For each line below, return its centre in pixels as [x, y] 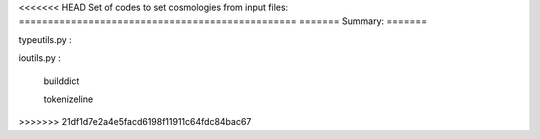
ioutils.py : [39, 58]
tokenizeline [68, 99]
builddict [61, 81]
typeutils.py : [45, 39]
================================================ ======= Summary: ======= [223, 21]
